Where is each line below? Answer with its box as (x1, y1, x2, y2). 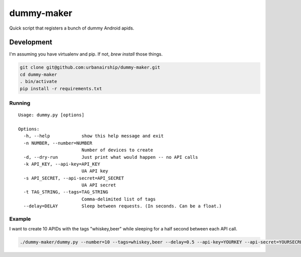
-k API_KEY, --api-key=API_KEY (23, 161, 100, 167)
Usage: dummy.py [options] (18, 112, 85, 118)
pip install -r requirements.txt (20, 86, 102, 91)
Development (9, 38, 53, 47)
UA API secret (81, 182, 116, 188)
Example (9, 215, 31, 222)
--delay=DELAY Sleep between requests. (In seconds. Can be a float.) (23, 203, 222, 209)
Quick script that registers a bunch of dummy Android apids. (9, 25, 134, 31)
